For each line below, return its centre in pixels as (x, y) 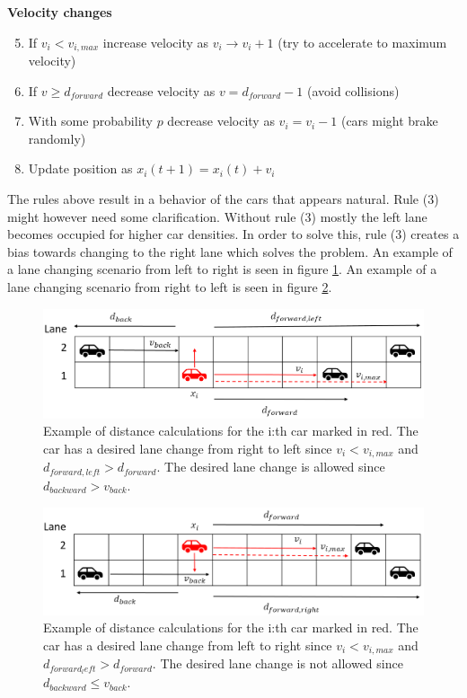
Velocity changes (60, 12)
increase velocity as (156, 42)
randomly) (57, 138)
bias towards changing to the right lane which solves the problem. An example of (230, 251)
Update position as (80, 168)
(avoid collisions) (353, 90)
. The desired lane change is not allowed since (278, 663)
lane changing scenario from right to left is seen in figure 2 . (170, 286)
